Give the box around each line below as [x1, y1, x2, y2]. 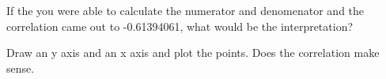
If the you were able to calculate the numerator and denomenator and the [6, 2, 365, 18]
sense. [6, 59, 35, 76]
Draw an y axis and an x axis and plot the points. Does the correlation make [6, 44, 380, 61]
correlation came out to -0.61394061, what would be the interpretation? [6, 17, 354, 34]
